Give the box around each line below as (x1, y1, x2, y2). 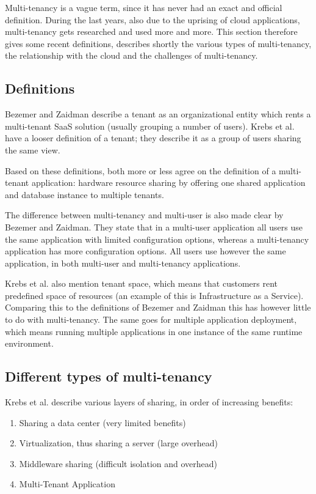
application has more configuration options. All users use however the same (5, 245, 286, 257)
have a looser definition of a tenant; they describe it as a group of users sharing (5, 131, 301, 144)
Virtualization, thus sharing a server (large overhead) (19, 437, 218, 449)
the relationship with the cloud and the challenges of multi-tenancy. (5, 49, 258, 62)
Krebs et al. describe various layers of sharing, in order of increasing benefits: (5, 396, 293, 408)
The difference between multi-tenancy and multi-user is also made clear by (5, 208, 284, 221)
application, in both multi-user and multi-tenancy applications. (5, 256, 241, 269)
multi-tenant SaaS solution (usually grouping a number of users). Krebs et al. (5, 119, 295, 132)
